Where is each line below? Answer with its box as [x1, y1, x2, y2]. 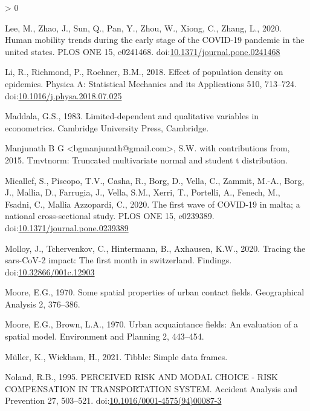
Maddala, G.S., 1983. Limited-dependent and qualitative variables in [5, 110, 259, 122]
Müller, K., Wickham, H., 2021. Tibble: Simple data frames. [5, 350, 228, 363]
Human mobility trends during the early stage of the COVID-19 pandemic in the [5, 33, 305, 46]
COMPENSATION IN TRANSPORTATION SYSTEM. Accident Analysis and [5, 382, 297, 395]
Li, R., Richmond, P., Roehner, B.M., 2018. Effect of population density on [5, 65, 283, 78]
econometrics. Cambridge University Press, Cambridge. [5, 121, 209, 134]
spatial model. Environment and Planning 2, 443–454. [5, 330, 204, 343]
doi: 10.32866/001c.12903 [5, 265, 95, 278]
